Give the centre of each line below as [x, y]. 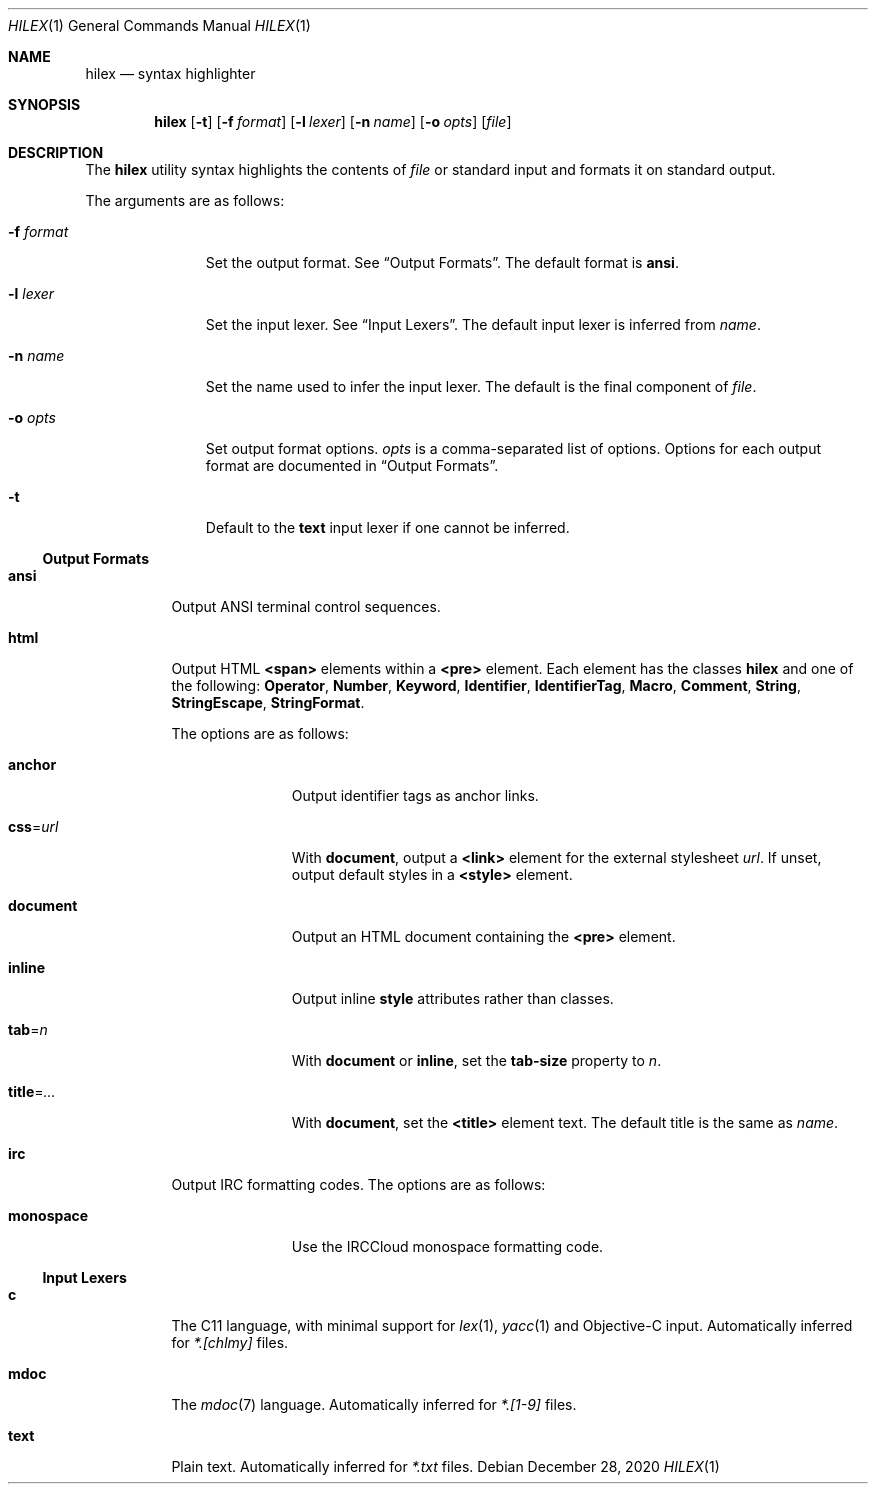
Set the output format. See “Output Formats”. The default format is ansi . [442, 262]
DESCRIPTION [56, 152]
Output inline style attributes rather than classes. [452, 998]
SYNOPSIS [44, 104]
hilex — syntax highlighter [170, 73]
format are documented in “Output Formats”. [352, 465]
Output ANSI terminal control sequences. [306, 606]
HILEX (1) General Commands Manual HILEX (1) [159, 25]
